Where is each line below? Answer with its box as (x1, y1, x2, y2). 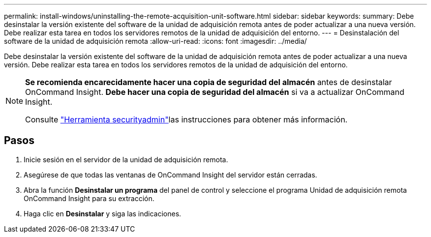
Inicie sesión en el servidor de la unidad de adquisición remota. (24, 155, 228, 164)
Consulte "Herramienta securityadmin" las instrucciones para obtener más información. (25, 115, 348, 124)
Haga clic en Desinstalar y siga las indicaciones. (24, 209, 182, 218)
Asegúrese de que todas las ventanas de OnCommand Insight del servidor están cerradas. (24, 170, 317, 179)
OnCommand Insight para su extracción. (24, 194, 154, 203)
